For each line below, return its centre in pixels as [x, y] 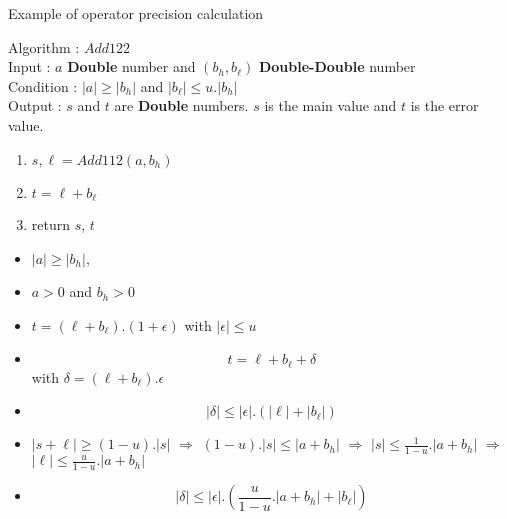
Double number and [131, 66]
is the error [444, 105]
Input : [29, 66]
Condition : [43, 85]
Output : [35, 105]
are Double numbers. [181, 105]
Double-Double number [337, 66]
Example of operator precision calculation [136, 13]
